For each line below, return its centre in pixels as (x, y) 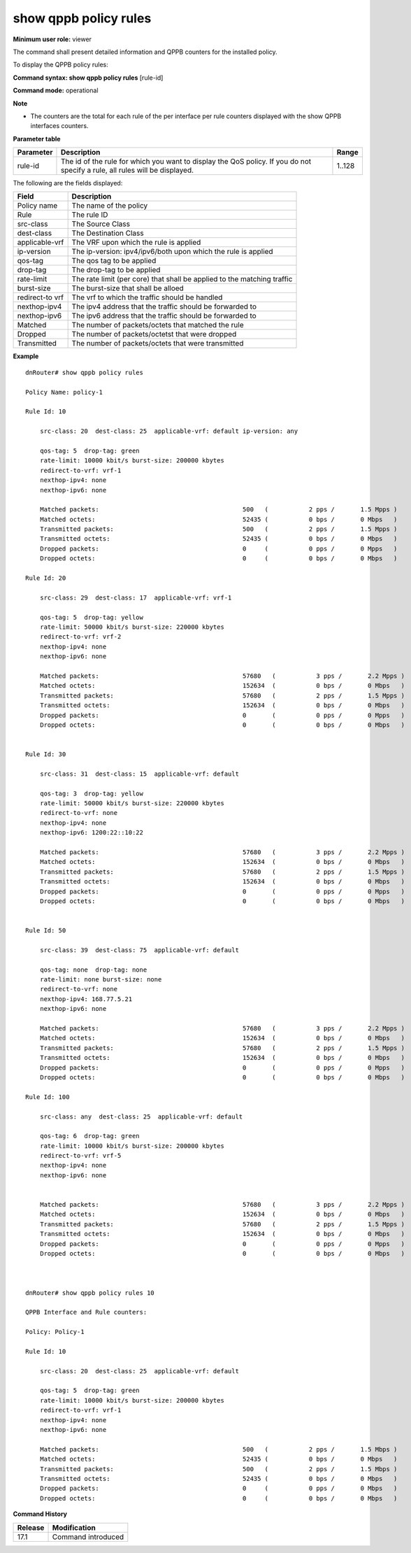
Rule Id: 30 (46, 754)
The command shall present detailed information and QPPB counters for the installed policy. (145, 52)
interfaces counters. (59, 126)
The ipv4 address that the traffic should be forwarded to (164, 306)
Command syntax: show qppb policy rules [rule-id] (88, 78)
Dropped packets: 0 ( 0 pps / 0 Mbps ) (218, 1489)
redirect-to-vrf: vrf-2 (80, 637)
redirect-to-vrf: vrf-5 (80, 1156)
